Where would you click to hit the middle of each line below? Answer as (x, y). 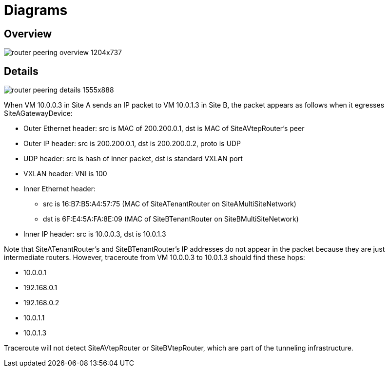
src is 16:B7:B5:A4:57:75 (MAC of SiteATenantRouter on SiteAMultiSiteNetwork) (170, 204)
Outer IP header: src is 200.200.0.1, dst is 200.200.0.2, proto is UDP (132, 144)
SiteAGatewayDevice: (38, 113)
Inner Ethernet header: (60, 189)
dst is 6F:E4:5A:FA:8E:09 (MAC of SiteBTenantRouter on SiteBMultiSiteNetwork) (171, 219)
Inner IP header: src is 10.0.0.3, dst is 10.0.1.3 (95, 234)
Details (21, 71)
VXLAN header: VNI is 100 (65, 174)
